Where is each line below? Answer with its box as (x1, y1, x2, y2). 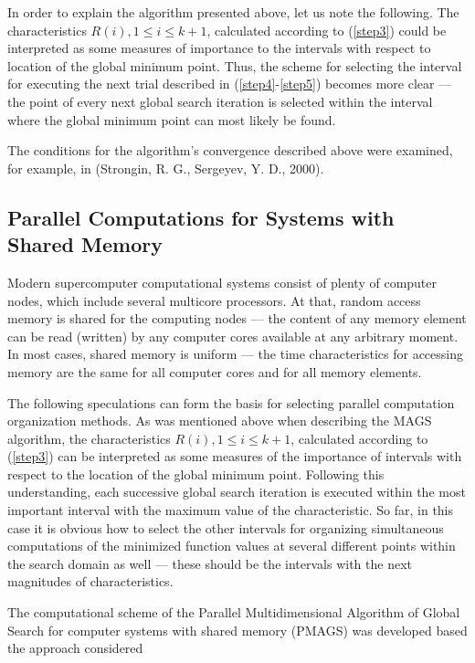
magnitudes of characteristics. (7, 572, 174, 591)
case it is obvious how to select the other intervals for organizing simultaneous (7, 518, 444, 537)
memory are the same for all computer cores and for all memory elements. (7, 362, 422, 381)
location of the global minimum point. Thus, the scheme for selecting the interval (7, 56, 462, 75)
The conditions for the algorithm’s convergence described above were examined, (7, 141, 453, 160)
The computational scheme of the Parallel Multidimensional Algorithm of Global (7, 603, 460, 622)
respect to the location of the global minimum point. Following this (7, 464, 385, 483)
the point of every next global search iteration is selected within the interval (7, 91, 433, 110)
